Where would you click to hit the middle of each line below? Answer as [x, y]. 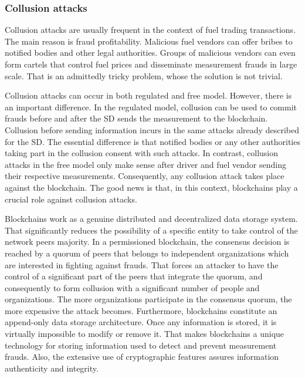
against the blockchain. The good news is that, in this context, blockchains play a [151, 187]
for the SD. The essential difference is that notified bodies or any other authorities [152, 141]
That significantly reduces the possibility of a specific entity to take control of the [151, 230]
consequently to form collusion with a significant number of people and [132, 287]
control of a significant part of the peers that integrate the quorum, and [134, 276]
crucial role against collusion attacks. [71, 199]
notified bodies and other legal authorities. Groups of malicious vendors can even [150, 53]
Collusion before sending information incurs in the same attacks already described [152, 129]
